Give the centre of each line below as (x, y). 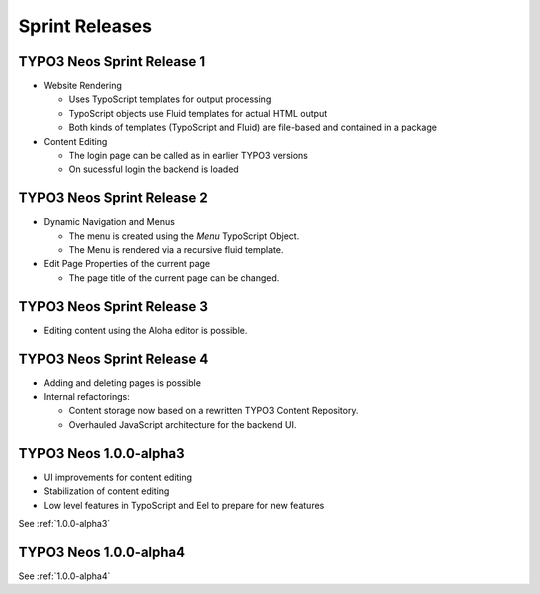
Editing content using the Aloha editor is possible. (145, 330)
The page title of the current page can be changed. (174, 277)
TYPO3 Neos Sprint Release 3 (113, 306)
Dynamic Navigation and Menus (109, 222)
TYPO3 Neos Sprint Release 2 (113, 198)
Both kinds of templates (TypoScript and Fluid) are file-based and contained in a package (252, 127)
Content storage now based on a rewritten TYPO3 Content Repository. (213, 411)
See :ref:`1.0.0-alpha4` (64, 576)
